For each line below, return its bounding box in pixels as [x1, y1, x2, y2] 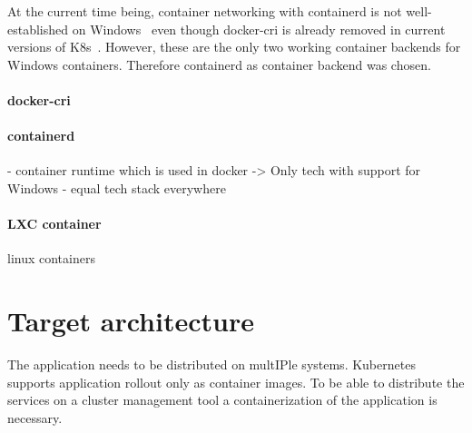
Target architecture [7, 302, 254, 340]
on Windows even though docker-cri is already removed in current [72, 19, 446, 38]
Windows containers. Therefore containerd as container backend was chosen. [7, 54, 431, 74]
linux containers [7, 249, 95, 268]
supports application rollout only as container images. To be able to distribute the [7, 372, 465, 391]
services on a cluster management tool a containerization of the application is [7, 390, 438, 409]
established [7, 19, 69, 38]
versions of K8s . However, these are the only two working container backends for [7, 37, 461, 56]
